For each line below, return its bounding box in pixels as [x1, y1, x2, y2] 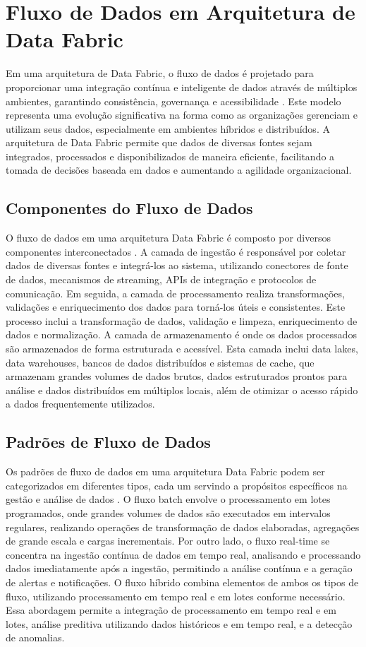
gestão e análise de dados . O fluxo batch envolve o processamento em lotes [6, 492, 331, 506]
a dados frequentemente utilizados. [6, 396, 155, 411]
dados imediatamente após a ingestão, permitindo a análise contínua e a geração [6, 561, 353, 576]
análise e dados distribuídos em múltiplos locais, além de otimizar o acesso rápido [6, 382, 358, 397]
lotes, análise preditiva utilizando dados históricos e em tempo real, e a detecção [6, 616, 353, 631]
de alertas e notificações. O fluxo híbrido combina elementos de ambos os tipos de [6, 574, 359, 589]
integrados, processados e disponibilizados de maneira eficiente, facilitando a [6, 148, 335, 163]
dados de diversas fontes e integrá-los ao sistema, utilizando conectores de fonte [6, 258, 348, 273]
